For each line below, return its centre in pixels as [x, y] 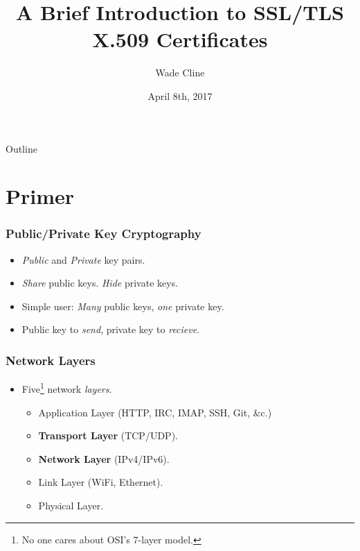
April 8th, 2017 [180, 95]
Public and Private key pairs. [83, 259]
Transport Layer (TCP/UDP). [108, 435]
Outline [21, 148]
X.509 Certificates [180, 39]
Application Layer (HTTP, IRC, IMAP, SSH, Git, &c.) [155, 412]
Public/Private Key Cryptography [103, 234]
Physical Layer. [71, 505]
